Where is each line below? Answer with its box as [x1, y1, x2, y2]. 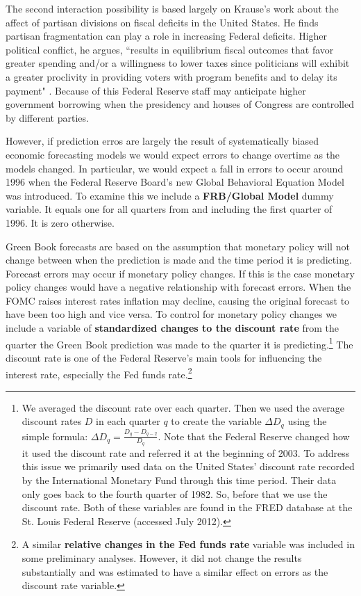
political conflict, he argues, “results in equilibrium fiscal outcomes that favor [6, 42, 334, 56]
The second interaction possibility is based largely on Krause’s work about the [6, 1, 339, 15]
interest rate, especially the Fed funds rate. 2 [6, 364, 192, 381]
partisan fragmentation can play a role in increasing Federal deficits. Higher [6, 29, 328, 43]
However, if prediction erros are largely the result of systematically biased [6, 134, 319, 148]
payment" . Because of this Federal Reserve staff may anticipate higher [6, 83, 306, 97]
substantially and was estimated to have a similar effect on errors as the [22, 564, 328, 579]
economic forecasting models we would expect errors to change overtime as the [6, 147, 340, 161]
